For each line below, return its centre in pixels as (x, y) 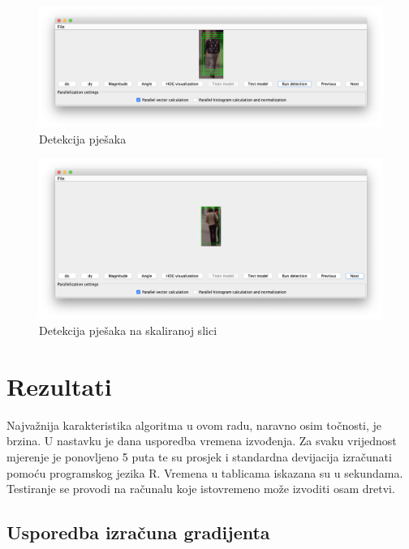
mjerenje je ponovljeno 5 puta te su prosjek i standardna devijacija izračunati (199, 457)
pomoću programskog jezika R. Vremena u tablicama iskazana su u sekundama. (205, 472)
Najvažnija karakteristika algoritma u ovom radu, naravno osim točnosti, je (194, 425)
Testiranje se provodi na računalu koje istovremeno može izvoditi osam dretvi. (201, 489)
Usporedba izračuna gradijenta (138, 532)
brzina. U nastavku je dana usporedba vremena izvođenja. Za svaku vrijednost (202, 441)
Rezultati (59, 386)
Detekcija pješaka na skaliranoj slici (128, 330)
